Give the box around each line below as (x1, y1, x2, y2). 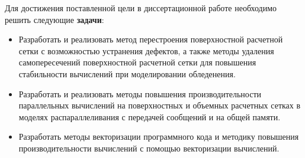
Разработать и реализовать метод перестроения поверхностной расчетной (18, 33, 283, 45)
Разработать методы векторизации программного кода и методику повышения (18, 130, 299, 143)
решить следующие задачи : (5, 13, 104, 25)
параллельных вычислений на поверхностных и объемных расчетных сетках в (18, 99, 301, 111)
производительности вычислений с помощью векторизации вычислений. (18, 141, 280, 154)
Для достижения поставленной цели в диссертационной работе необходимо (5, 2, 277, 14)
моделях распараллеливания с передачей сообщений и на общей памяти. (18, 110, 281, 123)
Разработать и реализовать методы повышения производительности (18, 87, 262, 100)
